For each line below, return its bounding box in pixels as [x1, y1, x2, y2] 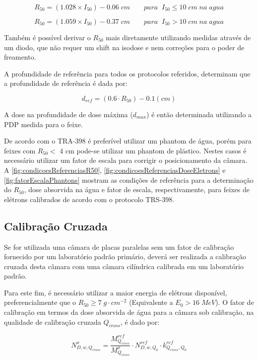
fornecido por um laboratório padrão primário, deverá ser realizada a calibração [4, 251, 246, 262]
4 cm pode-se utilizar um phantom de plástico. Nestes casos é [60, 145, 247, 155]
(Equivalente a [129, 297, 173, 307]
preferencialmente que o [4, 297, 76, 307]
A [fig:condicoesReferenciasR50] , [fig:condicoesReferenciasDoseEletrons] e [4, 164, 226, 175]
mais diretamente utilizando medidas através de [106, 32, 251, 42]
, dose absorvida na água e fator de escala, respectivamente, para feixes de [24, 184, 250, 195]
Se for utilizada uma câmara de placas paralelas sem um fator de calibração [4, 241, 234, 252]
